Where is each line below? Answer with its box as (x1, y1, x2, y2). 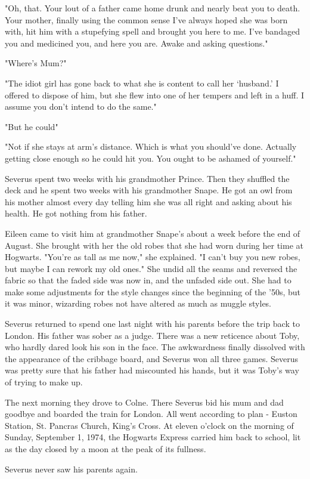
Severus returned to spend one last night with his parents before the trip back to (5, 317, 300, 330)
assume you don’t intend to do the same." (5, 100, 157, 113)
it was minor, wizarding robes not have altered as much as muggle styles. (5, 297, 272, 310)
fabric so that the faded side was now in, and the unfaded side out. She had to (5, 274, 292, 286)
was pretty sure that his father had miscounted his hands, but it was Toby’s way (5, 364, 299, 376)
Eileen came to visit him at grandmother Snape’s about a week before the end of (5, 227, 300, 239)
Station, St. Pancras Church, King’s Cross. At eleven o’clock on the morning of (5, 419, 294, 431)
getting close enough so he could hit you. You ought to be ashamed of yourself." (5, 152, 296, 164)
